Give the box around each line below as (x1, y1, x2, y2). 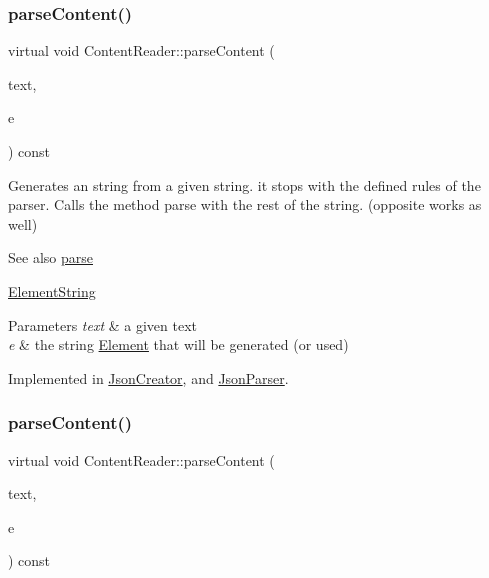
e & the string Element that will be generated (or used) (8, 334, 349, 355)
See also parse (8, 247, 93, 268)
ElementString (8, 280, 96, 301)
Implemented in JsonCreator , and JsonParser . (8, 367, 289, 388)
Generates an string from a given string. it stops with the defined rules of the (8, 174, 481, 195)
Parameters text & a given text (8, 314, 198, 335)
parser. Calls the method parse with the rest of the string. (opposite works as (8, 194, 482, 215)
